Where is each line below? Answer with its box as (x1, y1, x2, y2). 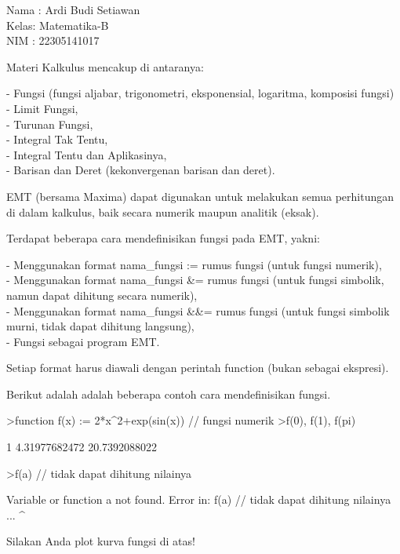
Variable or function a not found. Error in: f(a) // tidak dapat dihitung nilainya (6, 491, 391, 508)
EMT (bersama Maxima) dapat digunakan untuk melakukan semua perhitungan (6, 188, 395, 204)
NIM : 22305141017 (6, 32, 100, 49)
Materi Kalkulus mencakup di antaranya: (6, 58, 204, 75)
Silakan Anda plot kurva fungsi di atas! (6, 533, 195, 549)
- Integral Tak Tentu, (6, 131, 108, 148)
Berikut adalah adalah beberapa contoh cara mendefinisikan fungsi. (6, 385, 331, 402)
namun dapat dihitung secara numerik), (6, 286, 198, 303)
